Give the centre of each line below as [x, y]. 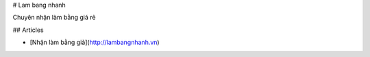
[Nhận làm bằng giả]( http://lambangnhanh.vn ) [95, 42]
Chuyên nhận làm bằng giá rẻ [54, 18]
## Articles [28, 30]
